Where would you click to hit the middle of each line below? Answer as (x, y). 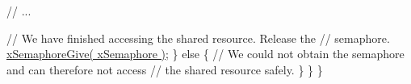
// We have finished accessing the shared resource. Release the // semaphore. (198, 38)
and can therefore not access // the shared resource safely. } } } (165, 69)
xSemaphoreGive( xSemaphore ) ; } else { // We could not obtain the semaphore (205, 54)
